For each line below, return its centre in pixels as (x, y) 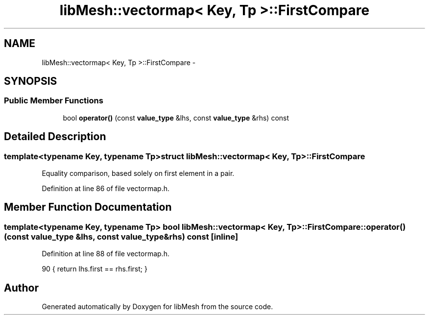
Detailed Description (55, 137)
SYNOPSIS (31, 81)
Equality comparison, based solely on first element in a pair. (138, 173)
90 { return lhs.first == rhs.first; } (95, 269)
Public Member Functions (54, 101)
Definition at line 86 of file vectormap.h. (106, 189)
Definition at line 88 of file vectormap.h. (106, 254)
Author (21, 288)
